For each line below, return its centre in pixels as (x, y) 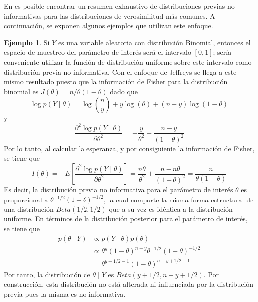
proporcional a (26, 199)
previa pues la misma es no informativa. (65, 293)
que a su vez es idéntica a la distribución (171, 209)
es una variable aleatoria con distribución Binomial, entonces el (154, 42)
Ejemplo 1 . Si (27, 42)
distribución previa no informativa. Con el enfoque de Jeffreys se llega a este (120, 71)
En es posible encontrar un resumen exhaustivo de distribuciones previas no (119, 6)
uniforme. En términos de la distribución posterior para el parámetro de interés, (126, 219)
